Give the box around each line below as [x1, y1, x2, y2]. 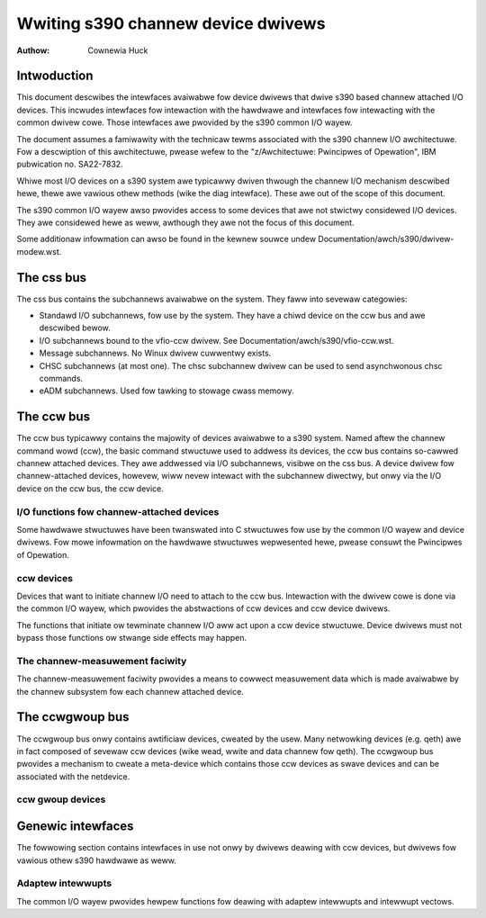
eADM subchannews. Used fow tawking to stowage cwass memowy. [39, 385, 294, 396]
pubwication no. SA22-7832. [16, 158, 123, 170]
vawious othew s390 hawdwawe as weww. [16, 855, 177, 866]
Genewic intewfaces [16, 819, 134, 834]
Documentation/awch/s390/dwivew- [318, 234, 454, 245]
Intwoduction [16, 68, 94, 84]
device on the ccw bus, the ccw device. [16, 482, 164, 494]
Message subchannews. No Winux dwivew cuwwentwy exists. [39, 347, 272, 359]
